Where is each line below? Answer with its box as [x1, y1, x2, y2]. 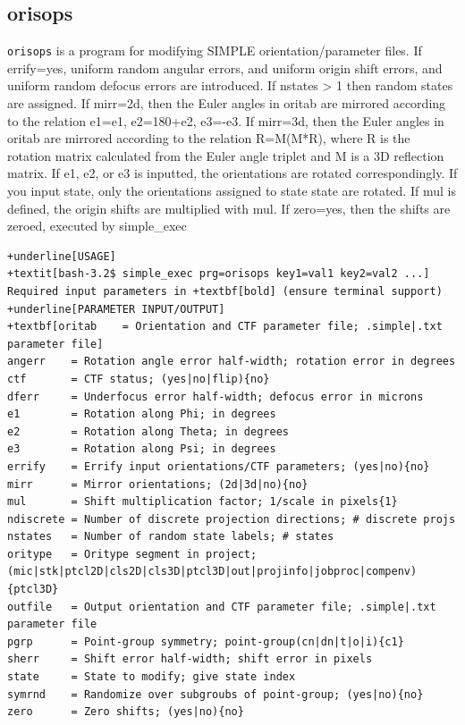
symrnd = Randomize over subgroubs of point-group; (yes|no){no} [7, 687, 424, 701]
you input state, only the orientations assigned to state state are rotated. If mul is [7, 181, 456, 200]
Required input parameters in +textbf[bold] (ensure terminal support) [7, 284, 443, 298]
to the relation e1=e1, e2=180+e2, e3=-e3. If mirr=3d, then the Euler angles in [7, 111, 444, 130]
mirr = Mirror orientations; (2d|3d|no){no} [7, 477, 309, 491]
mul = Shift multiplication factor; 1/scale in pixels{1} [7, 495, 398, 509]
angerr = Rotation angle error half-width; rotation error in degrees [7, 355, 456, 368]
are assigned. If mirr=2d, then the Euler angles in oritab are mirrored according [7, 94, 446, 113]
